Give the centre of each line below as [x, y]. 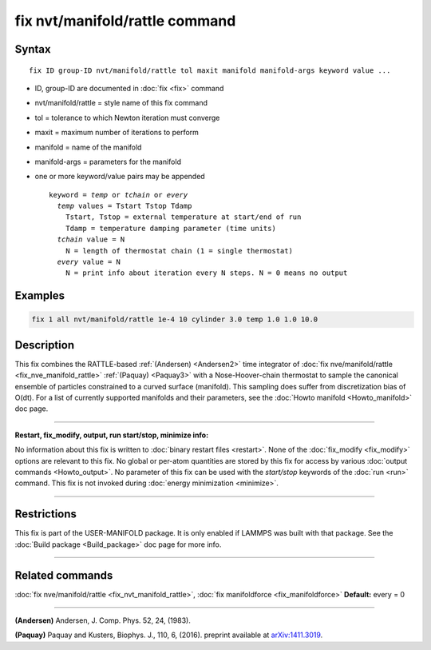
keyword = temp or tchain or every [119, 195]
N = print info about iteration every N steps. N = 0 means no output [206, 273]
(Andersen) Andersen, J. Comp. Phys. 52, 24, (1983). [103, 620]
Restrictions [46, 514]
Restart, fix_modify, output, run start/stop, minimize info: [112, 435]
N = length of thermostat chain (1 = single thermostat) [179, 251]
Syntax [33, 49]
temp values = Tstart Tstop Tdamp [125, 206]
